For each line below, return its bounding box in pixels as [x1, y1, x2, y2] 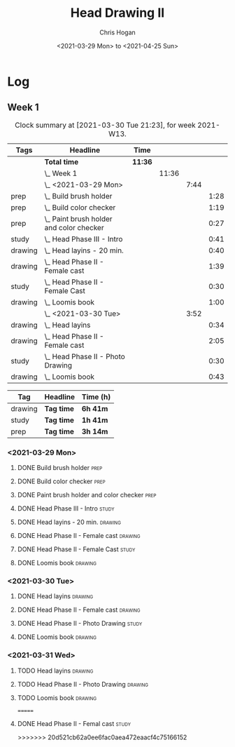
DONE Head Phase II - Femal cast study [17, 719, 131, 727]
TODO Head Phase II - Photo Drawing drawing [17, 680, 149, 688]
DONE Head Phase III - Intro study [17, 504, 115, 513]
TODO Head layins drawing [17, 666, 94, 675]
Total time [44, 156, 79, 166]
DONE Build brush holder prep [17, 464, 103, 472]
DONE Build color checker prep [17, 477, 106, 485]
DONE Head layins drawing [17, 592, 94, 600]
